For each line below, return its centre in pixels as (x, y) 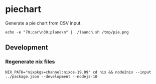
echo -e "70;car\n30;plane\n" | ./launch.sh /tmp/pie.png (67, 32)
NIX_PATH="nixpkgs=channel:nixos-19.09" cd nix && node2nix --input (78, 72)
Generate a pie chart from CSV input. (43, 23)
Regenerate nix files (30, 62)
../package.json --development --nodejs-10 (51, 76)
